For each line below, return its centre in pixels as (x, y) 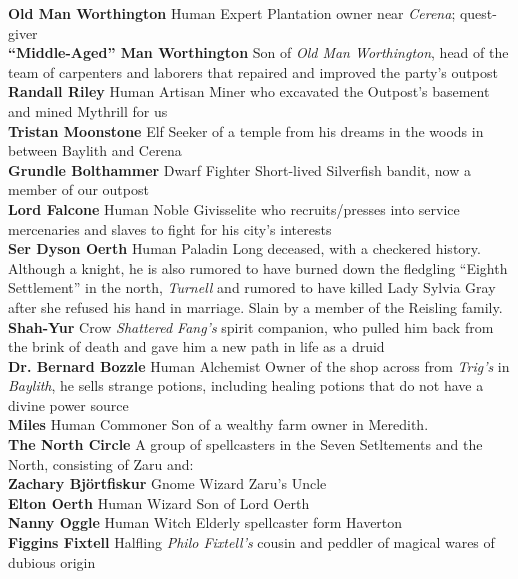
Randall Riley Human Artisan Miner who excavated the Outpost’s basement (249, 91)
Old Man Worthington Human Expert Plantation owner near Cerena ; (232, 13)
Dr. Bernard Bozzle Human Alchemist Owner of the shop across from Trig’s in (259, 365)
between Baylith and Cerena (95, 150)
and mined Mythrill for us (88, 110)
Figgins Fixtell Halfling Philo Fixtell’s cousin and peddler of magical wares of (251, 542)
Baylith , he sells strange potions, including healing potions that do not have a (246, 385)
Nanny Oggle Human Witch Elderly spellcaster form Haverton (205, 522)
